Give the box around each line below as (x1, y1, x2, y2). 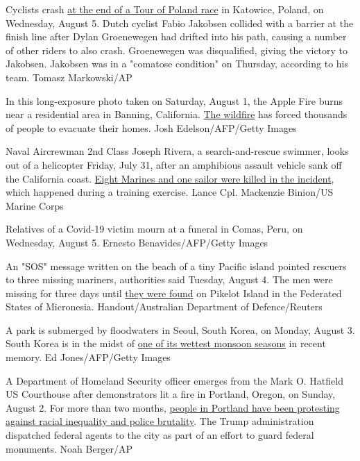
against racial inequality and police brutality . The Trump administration (6, 414, 314, 428)
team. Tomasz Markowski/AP (6, 69, 132, 84)
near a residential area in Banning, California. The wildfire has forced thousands (6, 107, 348, 121)
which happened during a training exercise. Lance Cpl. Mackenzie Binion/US (6, 185, 334, 199)
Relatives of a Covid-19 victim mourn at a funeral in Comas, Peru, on (6, 221, 303, 236)
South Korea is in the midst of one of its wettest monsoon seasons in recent (6, 336, 326, 351)
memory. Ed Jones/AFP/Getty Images (6, 350, 171, 364)
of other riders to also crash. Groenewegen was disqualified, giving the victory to (6, 42, 348, 57)
